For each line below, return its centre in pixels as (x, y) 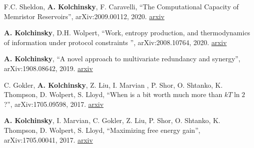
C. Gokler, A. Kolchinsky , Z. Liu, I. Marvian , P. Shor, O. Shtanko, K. (113, 85)
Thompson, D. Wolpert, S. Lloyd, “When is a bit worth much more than (113, 94)
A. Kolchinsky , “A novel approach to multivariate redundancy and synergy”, (122, 59)
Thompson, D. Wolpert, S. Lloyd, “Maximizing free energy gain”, (102, 130)
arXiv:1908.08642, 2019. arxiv (49, 68)
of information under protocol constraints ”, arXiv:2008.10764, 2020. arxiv (115, 42)
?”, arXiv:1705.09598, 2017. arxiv (54, 104)
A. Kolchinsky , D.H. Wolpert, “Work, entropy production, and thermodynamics (127, 33)
